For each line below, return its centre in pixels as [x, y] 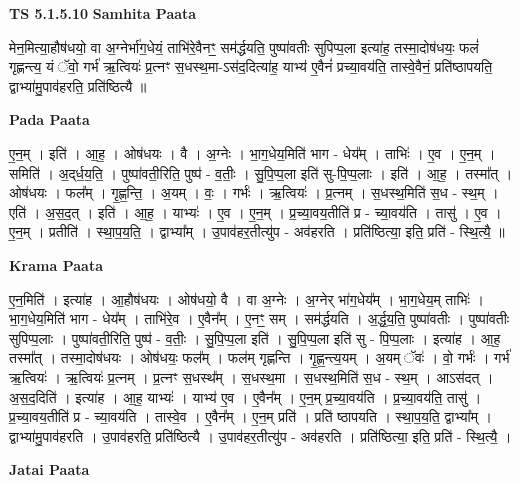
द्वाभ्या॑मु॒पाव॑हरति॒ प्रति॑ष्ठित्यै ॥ [78, 85]
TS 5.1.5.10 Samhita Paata [103, 13]
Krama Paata [56, 264]
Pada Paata [49, 119]
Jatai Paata [49, 469]
